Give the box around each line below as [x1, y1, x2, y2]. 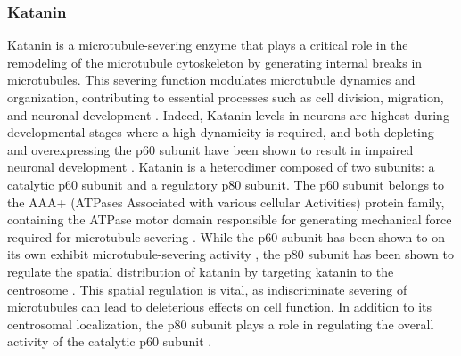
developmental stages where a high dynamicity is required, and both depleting [7, 123, 434, 142]
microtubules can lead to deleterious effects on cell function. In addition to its [7, 297, 432, 316]
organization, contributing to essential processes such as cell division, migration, [7, 88, 444, 106]
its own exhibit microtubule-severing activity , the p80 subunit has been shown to [7, 245, 454, 263]
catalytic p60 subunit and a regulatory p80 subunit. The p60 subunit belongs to [7, 174, 445, 193]
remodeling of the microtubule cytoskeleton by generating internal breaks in [7, 53, 423, 71]
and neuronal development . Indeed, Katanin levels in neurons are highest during [7, 105, 449, 124]
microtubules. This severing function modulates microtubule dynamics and [7, 70, 416, 89]
